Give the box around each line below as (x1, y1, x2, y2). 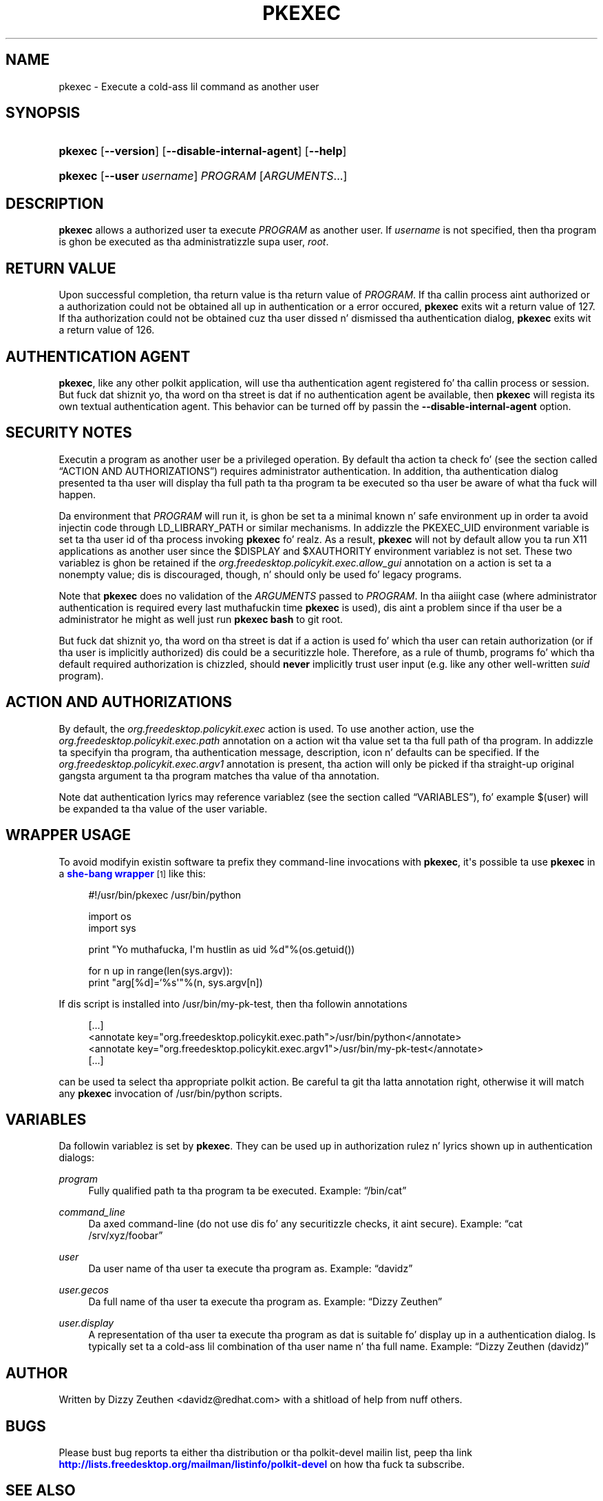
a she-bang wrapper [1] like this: (59, 867, 206, 879)
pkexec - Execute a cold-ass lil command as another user (59, 80, 319, 92)
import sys (88, 921, 136, 934)
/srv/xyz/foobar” (88, 1229, 163, 1242)
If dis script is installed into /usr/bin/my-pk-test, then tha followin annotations (59, 997, 408, 1010)
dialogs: (59, 1152, 95, 1164)
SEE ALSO (6, 1482, 76, 1500)
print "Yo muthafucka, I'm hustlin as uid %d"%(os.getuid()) (88, 943, 355, 955)
